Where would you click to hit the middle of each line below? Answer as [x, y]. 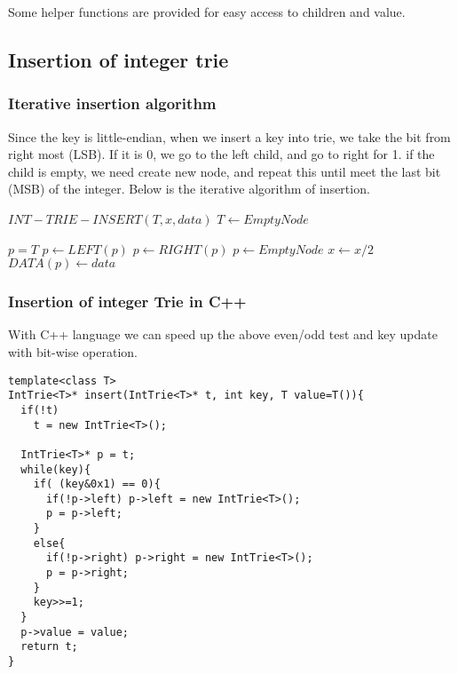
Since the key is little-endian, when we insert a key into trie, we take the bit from [229, 136]
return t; [49, 647]
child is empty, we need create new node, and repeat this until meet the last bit [225, 171]
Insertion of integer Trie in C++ [127, 301]
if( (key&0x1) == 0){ [97, 484]
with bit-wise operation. [73, 351]
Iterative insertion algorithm [112, 103]
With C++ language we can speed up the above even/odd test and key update [223, 334]
